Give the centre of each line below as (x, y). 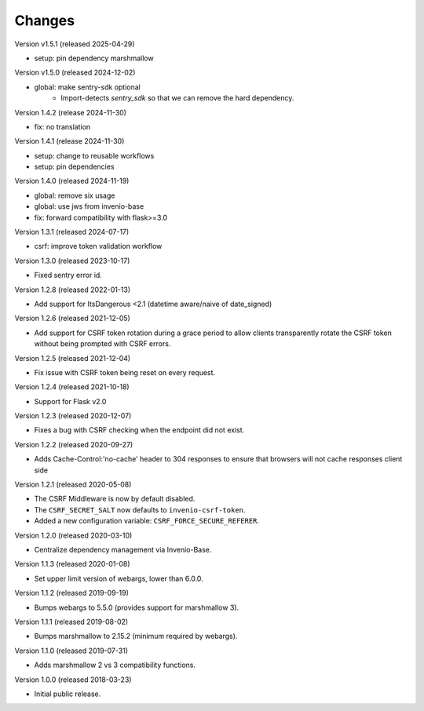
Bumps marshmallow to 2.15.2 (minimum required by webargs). (136, 636)
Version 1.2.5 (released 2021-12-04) (73, 358)
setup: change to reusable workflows (94, 155)
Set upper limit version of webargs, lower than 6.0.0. (119, 578)
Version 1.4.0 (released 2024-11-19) (72, 181)
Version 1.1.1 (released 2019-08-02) (71, 622)
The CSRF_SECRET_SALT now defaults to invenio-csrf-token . (140, 509)
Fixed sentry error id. (68, 275)
